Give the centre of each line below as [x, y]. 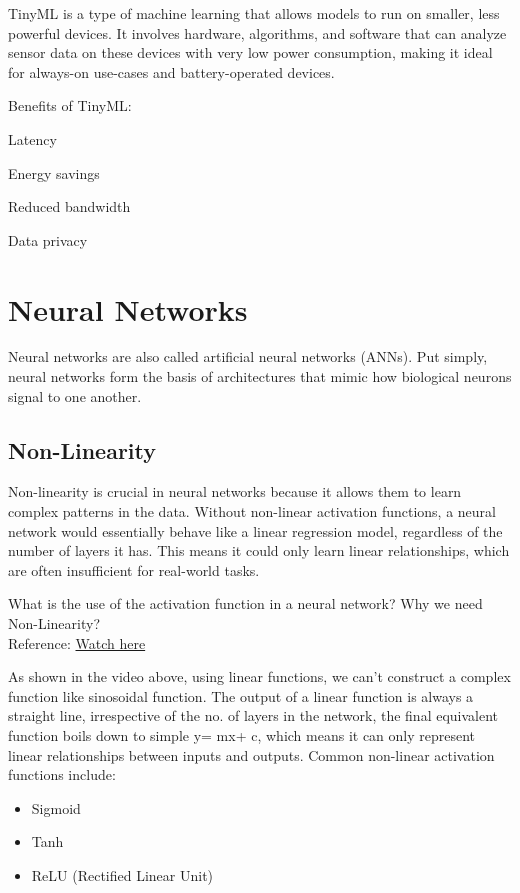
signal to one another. [75, 395]
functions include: [62, 774]
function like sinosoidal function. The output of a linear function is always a [241, 695]
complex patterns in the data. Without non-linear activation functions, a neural [252, 511]
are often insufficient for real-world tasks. [134, 569]
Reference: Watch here [77, 642]
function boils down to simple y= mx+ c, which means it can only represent [242, 734]
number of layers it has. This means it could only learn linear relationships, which [259, 550]
